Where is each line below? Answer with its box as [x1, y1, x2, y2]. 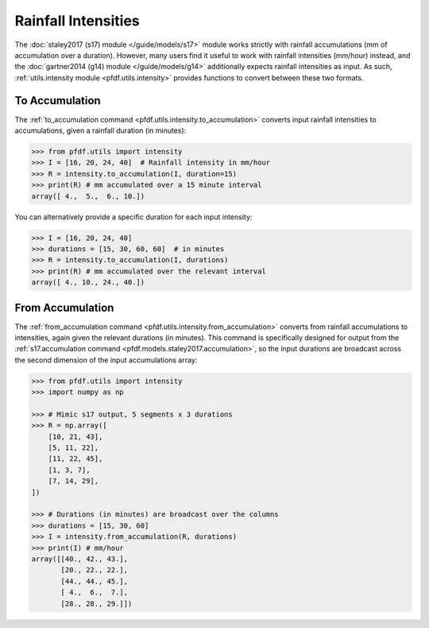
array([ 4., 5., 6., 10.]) [31, 192, 145, 200]
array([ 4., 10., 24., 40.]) [31, 278, 145, 287]
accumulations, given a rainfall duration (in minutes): [14, 126, 187, 135]
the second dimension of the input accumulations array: [14, 355, 198, 365]
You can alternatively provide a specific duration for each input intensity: [14, 211, 253, 222]
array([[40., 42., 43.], [31, 555, 129, 564]
